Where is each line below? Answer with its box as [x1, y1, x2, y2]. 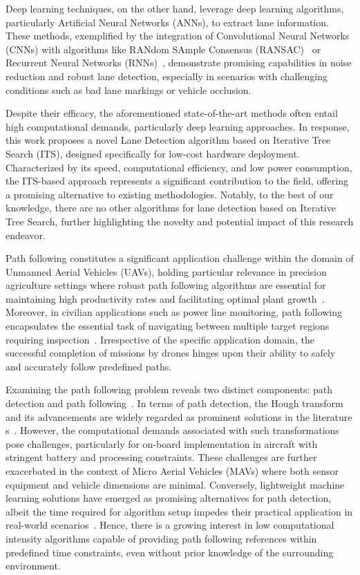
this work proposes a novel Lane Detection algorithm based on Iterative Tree [6, 133, 331, 147]
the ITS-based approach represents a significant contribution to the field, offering [6, 173, 348, 188]
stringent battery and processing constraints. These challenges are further [6, 450, 317, 464]
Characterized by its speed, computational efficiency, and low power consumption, [6, 160, 352, 174]
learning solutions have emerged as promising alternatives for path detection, [6, 491, 332, 505]
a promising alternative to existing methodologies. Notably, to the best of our [6, 187, 334, 201]
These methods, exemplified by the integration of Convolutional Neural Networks [6, 28, 350, 43]
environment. [6, 558, 61, 573]
